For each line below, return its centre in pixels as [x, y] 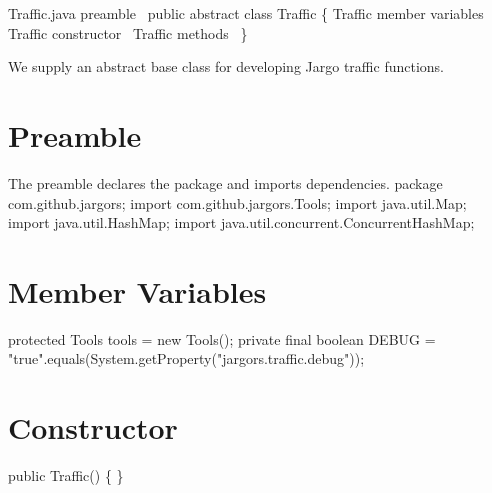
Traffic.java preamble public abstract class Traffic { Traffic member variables [246, 13]
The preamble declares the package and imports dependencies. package [225, 182]
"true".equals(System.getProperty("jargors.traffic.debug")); [186, 358]
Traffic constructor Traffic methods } [128, 32]
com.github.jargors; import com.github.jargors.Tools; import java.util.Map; [237, 202]
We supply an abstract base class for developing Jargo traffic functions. [226, 66]
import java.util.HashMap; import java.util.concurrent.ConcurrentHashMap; [241, 222]
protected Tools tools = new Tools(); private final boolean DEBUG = [222, 338]
